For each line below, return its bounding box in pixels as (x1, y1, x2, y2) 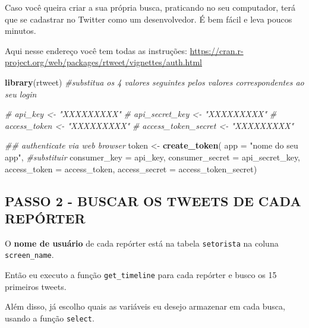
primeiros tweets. (5, 280, 67, 292)
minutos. (5, 24, 36, 37)
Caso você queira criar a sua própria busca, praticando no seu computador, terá (5, 1, 296, 13)
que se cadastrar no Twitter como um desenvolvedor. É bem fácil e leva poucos (5, 12, 292, 25)
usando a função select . (5, 311, 94, 324)
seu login (5, 87, 37, 100)
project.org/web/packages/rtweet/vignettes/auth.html (5, 56, 202, 68)
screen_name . (5, 248, 54, 261)
